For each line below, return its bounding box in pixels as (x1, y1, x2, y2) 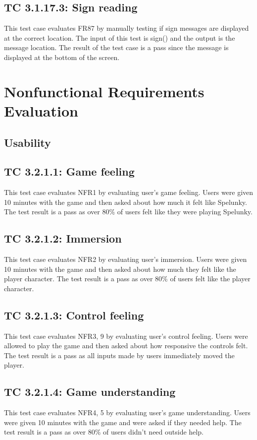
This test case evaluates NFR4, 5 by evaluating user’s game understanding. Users (4, 407, 251, 418)
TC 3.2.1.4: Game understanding (4, 384, 176, 399)
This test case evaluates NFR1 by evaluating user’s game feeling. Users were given (4, 187, 254, 197)
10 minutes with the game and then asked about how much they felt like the (4, 263, 236, 274)
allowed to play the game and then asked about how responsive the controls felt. (4, 340, 248, 351)
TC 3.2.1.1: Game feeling (4, 164, 135, 179)
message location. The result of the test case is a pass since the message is (4, 42, 229, 53)
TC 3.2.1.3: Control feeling (4, 307, 144, 322)
